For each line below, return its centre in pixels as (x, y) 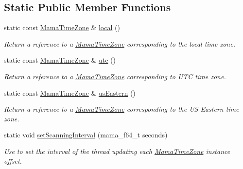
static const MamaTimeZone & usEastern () (70, 93)
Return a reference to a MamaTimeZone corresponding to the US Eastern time (121, 109)
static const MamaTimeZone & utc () (60, 60)
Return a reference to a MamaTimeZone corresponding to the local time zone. (120, 43)
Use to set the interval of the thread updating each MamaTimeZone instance (117, 151)
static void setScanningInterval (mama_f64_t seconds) (86, 135)
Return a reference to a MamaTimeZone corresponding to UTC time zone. (115, 76)
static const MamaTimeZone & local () (62, 27)
